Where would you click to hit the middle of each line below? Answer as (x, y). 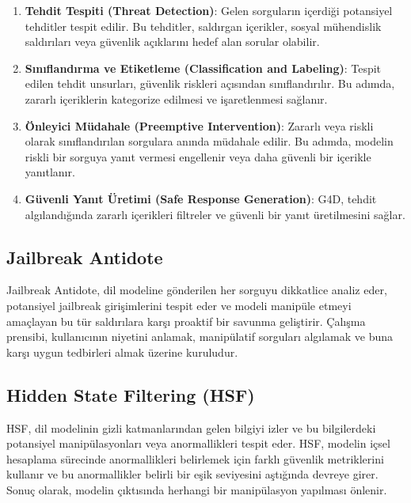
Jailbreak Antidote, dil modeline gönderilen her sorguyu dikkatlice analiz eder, (197, 290)
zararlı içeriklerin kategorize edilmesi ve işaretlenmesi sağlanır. (176, 98)
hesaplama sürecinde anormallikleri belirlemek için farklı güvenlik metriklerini (195, 458)
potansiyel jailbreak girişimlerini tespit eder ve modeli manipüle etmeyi (179, 305)
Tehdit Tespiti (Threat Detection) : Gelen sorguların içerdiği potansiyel (209, 10)
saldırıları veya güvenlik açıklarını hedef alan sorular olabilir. (172, 42)
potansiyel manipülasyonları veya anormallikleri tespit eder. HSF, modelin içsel (198, 443)
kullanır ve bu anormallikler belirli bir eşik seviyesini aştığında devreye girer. (192, 474)
